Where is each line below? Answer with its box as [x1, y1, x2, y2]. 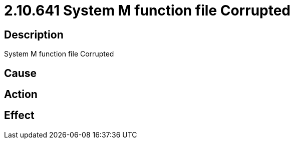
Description [4, 28, 64, 41]
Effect [4, 109, 35, 122]
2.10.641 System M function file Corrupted [4, 2, 291, 19]
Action [4, 88, 38, 101]
